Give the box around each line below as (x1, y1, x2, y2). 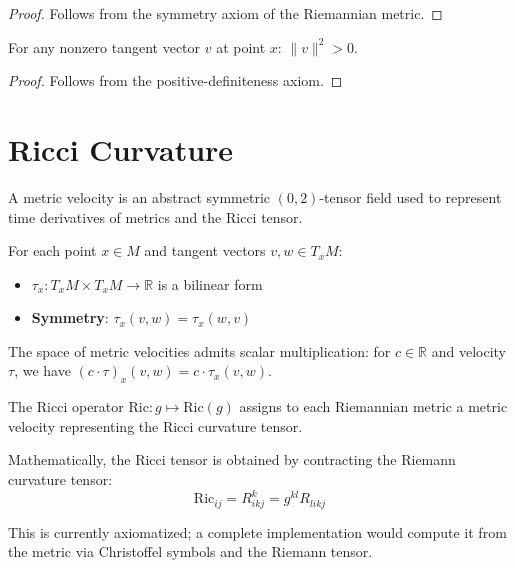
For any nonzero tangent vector (8, 36, 201, 57)
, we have (14, 360, 71, 381)
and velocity (431, 340, 507, 361)
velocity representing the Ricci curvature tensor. (8, 415, 303, 436)
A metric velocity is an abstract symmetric (8, 186, 271, 207)
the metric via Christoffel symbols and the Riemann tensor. (8, 541, 373, 562)
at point (216, 36, 266, 57)
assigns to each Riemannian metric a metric (239, 396, 508, 417)
